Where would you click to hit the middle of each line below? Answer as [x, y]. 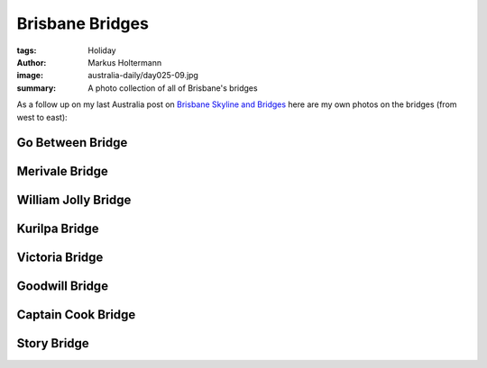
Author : [32, 62]
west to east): [42, 117]
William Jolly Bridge [74, 200]
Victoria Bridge [60, 258]
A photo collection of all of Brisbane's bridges [173, 88]
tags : [27, 50]
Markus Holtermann [125, 62]
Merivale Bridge [62, 171]
